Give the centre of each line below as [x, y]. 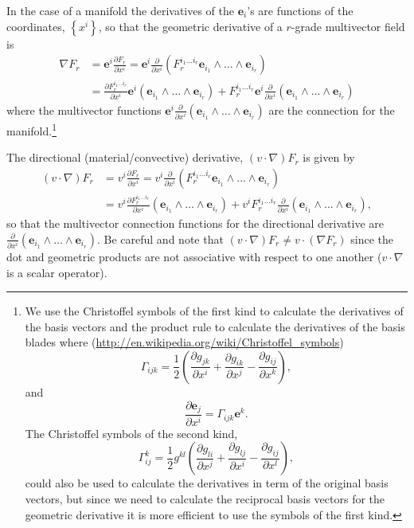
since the [372, 239]
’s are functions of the [300, 10]
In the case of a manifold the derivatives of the [121, 10]
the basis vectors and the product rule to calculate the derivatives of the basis [215, 326]
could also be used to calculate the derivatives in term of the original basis [207, 483]
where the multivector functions [84, 110]
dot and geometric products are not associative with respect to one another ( [194, 256]
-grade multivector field [348, 26]
